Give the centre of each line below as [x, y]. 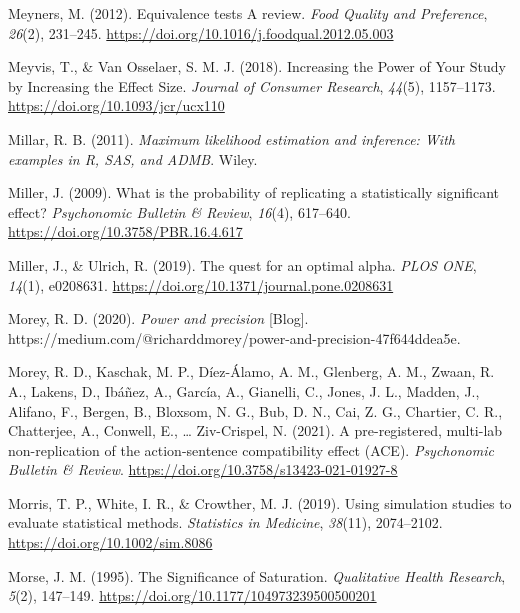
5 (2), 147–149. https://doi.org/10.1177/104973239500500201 [192, 595]
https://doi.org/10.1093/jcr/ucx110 [116, 105]
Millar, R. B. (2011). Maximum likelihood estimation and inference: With [231, 138]
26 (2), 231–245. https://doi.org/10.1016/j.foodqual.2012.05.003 [201, 32]
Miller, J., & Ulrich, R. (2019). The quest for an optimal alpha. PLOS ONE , [242, 264]
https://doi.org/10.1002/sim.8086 [110, 542]
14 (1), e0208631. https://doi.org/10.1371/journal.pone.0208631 [201, 284]
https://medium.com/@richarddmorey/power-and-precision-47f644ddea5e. [234, 337]
